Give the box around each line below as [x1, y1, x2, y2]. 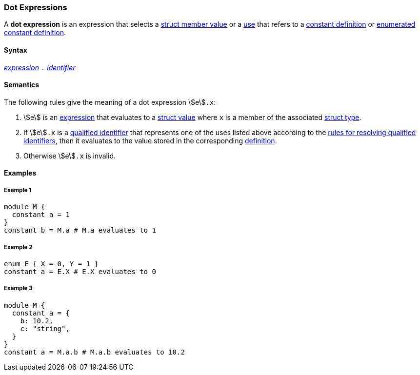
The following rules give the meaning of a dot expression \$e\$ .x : [4, 98, 216, 106]
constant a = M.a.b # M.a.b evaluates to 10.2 [4, 348, 185, 356]
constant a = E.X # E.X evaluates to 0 [4, 267, 156, 276]
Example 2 [4, 243, 33, 251]
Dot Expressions [4, 2, 67, 12]
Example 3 [4, 285, 33, 292]
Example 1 [4, 186, 32, 194]
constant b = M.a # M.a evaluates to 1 [4, 226, 156, 235]
